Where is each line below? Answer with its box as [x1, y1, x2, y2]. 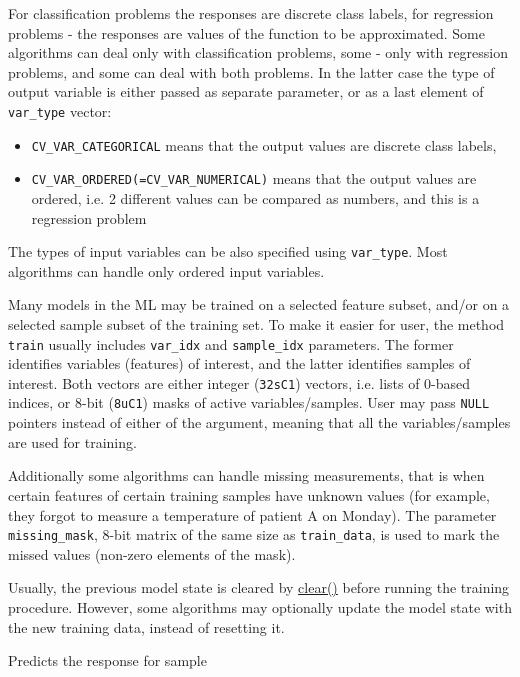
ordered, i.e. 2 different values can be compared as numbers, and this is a [31, 187, 480, 208]
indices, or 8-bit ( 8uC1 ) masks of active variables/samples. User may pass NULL [8, 392, 490, 413]
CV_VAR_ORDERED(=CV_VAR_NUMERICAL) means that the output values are [31, 168, 477, 189]
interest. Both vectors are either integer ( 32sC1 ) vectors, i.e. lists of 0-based [8, 372, 471, 393]
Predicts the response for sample [8, 650, 207, 671]
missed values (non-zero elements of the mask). [8, 543, 296, 564]
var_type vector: [8, 100, 112, 121]
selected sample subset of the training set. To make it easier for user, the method [8, 313, 505, 334]
